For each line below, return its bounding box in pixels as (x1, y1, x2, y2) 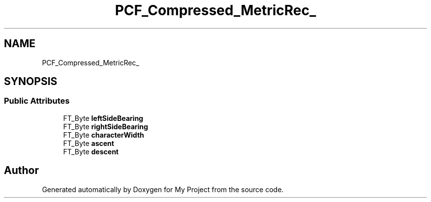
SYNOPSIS (4, 75, 58, 88)
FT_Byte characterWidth (63, 130, 144, 139)
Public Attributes (4, 96, 70, 106)
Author (4, 164, 39, 177)
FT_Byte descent (63, 147, 119, 156)
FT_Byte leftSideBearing (63, 114, 143, 122)
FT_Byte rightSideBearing (63, 122, 148, 131)
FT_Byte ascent (63, 139, 114, 147)
